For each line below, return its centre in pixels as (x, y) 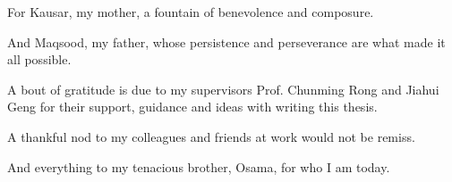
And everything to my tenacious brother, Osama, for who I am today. (199, 166)
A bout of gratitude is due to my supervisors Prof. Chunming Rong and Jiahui (223, 89)
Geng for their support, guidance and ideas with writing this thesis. (192, 107)
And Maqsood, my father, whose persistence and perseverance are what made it (226, 41)
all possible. (39, 59)
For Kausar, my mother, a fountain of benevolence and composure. (191, 12)
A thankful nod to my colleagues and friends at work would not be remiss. (211, 136)
